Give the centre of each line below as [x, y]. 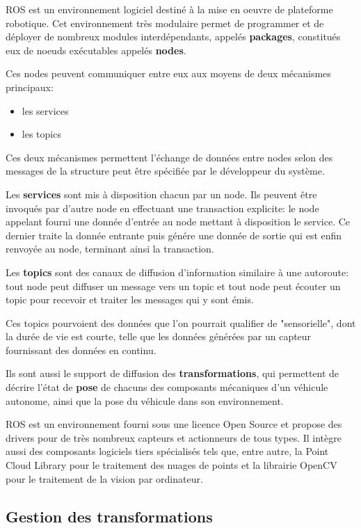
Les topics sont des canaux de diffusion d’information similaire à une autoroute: [177, 272]
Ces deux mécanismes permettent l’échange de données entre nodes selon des [169, 157]
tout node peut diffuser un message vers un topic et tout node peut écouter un [173, 286]
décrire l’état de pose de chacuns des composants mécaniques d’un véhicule [167, 387]
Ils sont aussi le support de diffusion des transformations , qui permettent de [173, 373]
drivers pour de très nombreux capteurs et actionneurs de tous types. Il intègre [174, 437]
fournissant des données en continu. [81, 350]
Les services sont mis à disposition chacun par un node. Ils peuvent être [161, 194]
